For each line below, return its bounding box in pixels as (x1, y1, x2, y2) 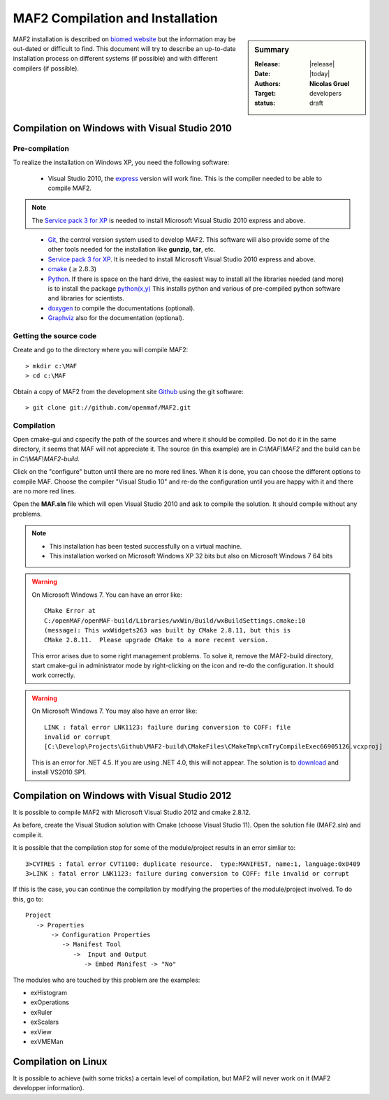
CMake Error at (44, 607, 96, 615)
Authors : (254, 79, 281, 87)
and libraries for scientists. (47, 294, 125, 303)
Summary (254, 45, 290, 55)
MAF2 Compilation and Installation (13, 10, 218, 26)
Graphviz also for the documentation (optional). (47, 314, 184, 322)
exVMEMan (30, 1037, 64, 1045)
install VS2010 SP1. (31, 768, 87, 776)
